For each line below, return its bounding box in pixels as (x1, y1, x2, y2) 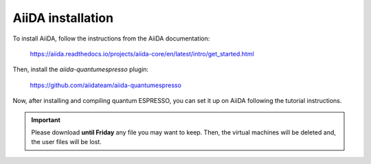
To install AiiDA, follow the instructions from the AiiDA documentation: (12, 34, 210, 43)
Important (31, 115, 61, 124)
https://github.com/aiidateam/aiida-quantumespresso (30, 81, 182, 89)
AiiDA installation (12, 10, 113, 25)
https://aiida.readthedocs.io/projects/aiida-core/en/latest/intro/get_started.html (30, 49, 254, 58)
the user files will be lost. (31, 138, 102, 146)
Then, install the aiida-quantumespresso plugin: (12, 65, 149, 73)
